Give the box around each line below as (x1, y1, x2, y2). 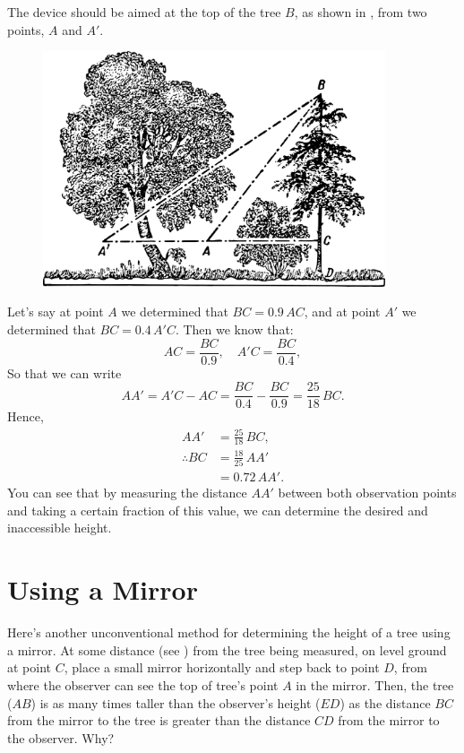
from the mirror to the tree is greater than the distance (7, 711, 311, 730)
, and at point (304, 302, 381, 321)
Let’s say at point (7, 302, 104, 321)
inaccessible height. (7, 518, 112, 537)
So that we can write (7, 363, 122, 382)
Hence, (7, 407, 44, 426)
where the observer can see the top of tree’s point (7, 675, 279, 694)
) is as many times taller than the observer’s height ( (30, 693, 321, 712)
